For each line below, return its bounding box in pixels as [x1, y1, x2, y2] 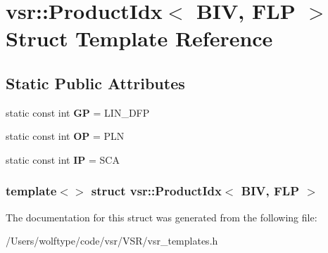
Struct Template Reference [6, 24, 273, 53]
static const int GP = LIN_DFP [6, 105, 150, 119]
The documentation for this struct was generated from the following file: [6, 209, 317, 224]
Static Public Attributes [6, 72, 185, 93]
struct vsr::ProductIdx [91, 182, 222, 200]
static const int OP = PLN [6, 129, 125, 143]
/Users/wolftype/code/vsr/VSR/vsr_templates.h [6, 233, 218, 248]
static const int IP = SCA [6, 152, 120, 167]
